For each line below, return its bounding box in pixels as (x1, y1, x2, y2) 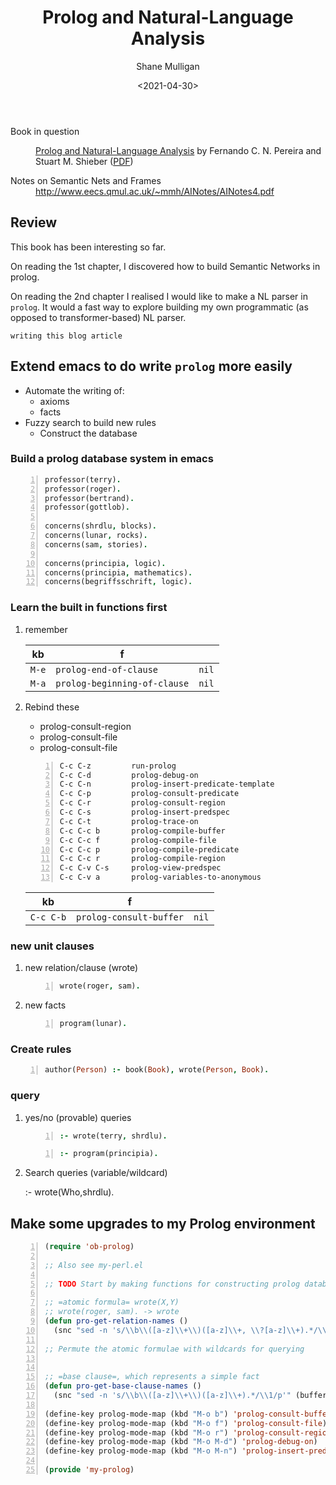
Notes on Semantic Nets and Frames (10, 174, 162, 186)
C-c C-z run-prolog (59, 761, 177, 771)
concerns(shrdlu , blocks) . (44, 521, 158, 531)
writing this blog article (10, 331, 123, 341)
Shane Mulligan (136, 60, 200, 72)
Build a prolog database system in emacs (10, 452, 214, 466)
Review (10, 214, 58, 231)
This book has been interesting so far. (10, 241, 167, 253)
